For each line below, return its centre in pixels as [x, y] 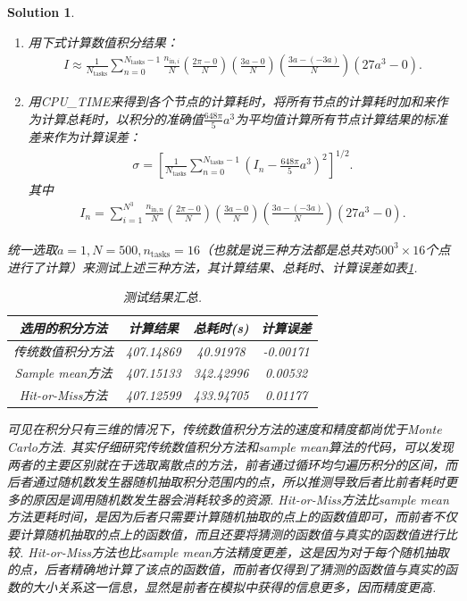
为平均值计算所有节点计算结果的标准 [342, 118]
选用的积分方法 [63, 327]
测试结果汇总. [162, 297]
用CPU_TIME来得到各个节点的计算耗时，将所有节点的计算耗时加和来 [232, 101]
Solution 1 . [41, 12]
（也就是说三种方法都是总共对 [287, 249]
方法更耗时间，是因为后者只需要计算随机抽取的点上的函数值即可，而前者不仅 [232, 517]
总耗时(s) [221, 327]
